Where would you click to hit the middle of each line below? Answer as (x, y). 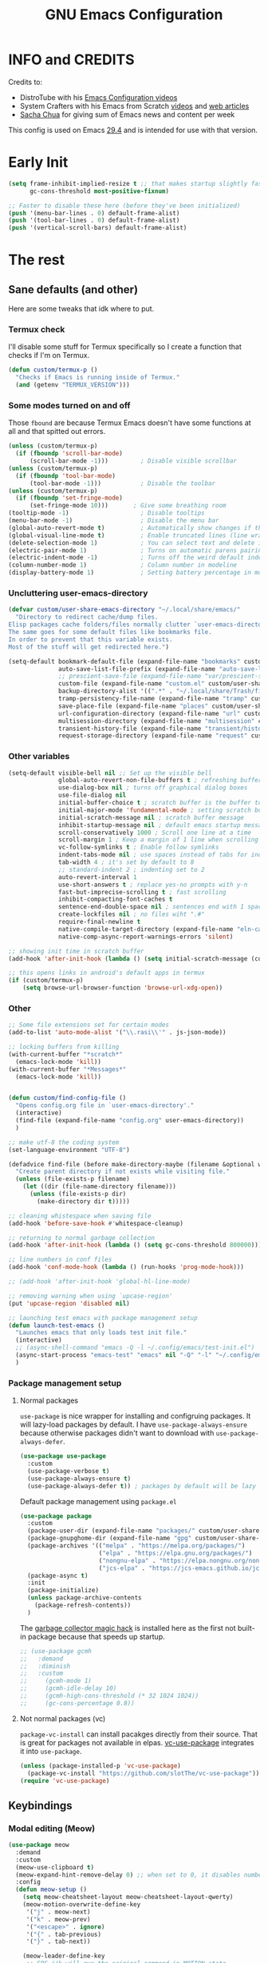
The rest (37, 260)
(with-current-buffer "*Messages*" (67, 1069)
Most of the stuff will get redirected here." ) (89, 647)
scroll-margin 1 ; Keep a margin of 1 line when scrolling (159, 840)
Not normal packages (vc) (63, 1718)
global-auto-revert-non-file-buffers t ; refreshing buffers (162, 781)
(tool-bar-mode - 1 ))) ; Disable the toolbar (122, 483)
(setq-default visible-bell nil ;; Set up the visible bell (110, 773)
